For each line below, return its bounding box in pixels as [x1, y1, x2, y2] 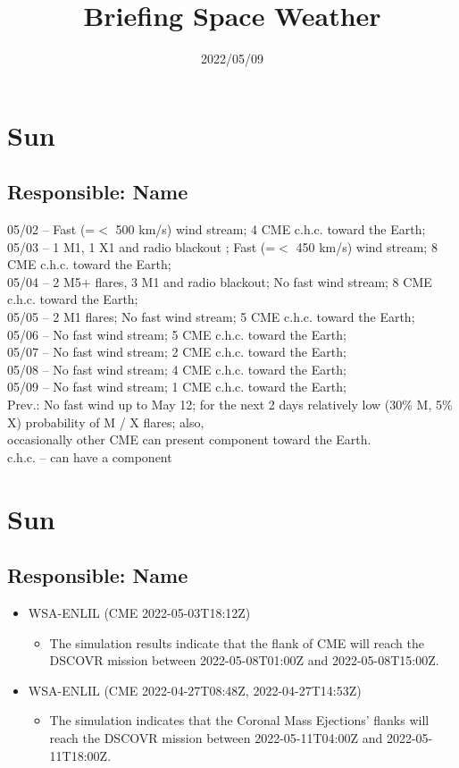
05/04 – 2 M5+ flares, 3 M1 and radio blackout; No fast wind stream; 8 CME [7, 272, 432, 291]
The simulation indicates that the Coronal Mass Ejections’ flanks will [49, 711, 430, 730]
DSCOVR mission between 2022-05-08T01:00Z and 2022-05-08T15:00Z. [49, 651, 439, 670]
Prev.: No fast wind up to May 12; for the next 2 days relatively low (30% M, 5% [7, 395, 453, 414]
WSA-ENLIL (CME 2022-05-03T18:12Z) [28, 603, 251, 621]
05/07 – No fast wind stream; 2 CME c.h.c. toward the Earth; [7, 342, 346, 361]
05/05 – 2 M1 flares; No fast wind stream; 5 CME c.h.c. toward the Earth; [7, 308, 415, 326]
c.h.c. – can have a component [7, 447, 172, 466]
